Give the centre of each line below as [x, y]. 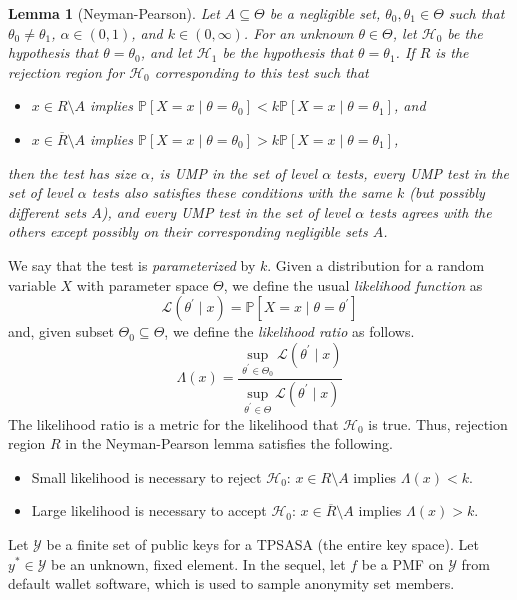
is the [452, 52]
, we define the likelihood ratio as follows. [289, 331]
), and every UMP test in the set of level [226, 211]
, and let [166, 52]
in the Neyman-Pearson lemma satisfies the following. [229, 443]
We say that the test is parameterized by [132, 264]
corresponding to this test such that [261, 71]
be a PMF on [402, 563]
